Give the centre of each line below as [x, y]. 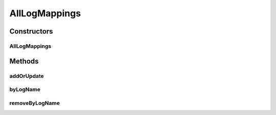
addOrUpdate [27, 76]
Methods [24, 61]
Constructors [31, 31]
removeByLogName [34, 103]
